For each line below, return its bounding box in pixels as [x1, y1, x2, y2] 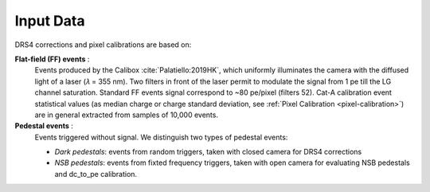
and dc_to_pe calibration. [54, 169, 138, 178]
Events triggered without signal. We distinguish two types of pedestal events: [34, 132, 288, 142]
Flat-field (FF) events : [14, 54, 90, 64]
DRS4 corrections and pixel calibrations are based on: [14, 40, 192, 49]
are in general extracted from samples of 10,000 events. [34, 110, 219, 120]
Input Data [14, 12, 85, 29]
